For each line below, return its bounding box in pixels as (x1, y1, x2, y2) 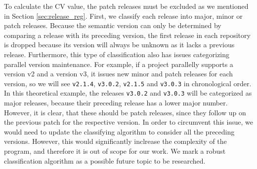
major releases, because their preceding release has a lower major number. (4, 98, 228, 108)
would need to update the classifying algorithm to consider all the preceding (4, 126, 235, 136)
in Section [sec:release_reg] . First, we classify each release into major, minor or (4, 10, 243, 21)
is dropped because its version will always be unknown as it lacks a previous (4, 39, 235, 50)
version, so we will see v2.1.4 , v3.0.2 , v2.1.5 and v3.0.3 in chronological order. (4, 78, 252, 88)
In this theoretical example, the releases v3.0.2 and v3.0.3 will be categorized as (4, 88, 252, 98)
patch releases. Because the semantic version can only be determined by (4, 20, 221, 31)
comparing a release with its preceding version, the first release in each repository (4, 30, 251, 40)
